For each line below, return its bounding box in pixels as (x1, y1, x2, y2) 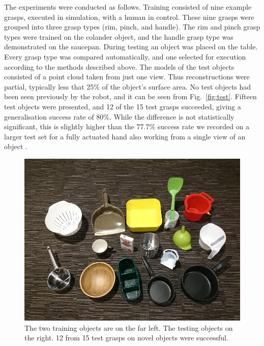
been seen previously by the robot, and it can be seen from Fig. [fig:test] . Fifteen (4, 91, 257, 102)
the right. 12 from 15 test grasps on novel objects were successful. (24, 332, 228, 343)
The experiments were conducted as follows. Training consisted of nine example (4, 2, 252, 12)
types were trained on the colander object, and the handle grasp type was (4, 31, 233, 42)
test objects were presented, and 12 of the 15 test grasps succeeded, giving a (4, 101, 241, 111)
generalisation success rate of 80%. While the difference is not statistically (4, 111, 234, 122)
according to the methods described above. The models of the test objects (4, 61, 234, 72)
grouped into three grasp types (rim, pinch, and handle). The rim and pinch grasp (4, 21, 260, 32)
